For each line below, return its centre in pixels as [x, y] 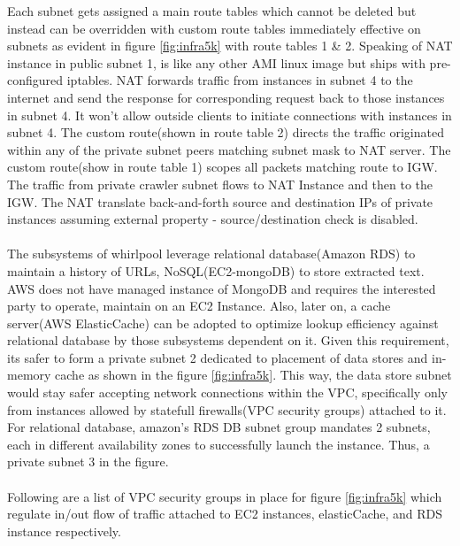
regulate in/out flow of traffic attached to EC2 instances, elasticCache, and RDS [225, 514]
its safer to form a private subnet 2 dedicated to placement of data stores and [218, 357]
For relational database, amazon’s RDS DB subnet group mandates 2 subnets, [219, 427]
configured [35, 80]
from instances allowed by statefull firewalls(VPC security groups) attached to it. [227, 409]
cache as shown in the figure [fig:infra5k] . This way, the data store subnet [253, 375]
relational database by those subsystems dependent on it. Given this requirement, [228, 340]
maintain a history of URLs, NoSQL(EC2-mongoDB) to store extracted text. [216, 270]
